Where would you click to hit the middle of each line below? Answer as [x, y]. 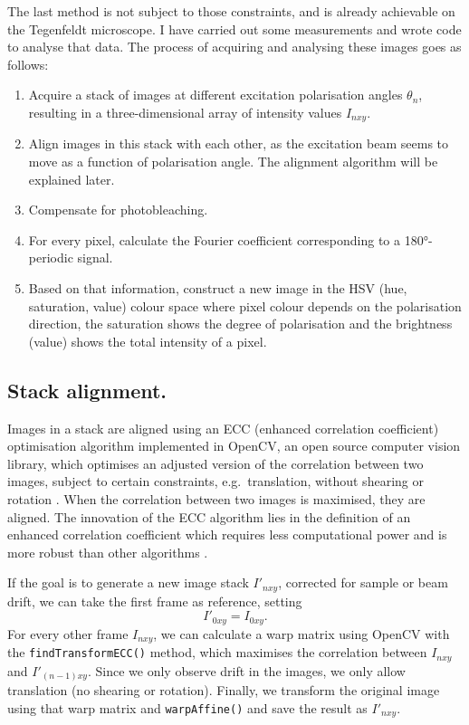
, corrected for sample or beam [363, 582]
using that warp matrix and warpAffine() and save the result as [187, 707]
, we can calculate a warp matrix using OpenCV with [301, 633]
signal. [95, 258]
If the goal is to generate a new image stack [128, 582]
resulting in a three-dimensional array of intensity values [185, 112]
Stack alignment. [87, 390]
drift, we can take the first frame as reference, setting [155, 601]
